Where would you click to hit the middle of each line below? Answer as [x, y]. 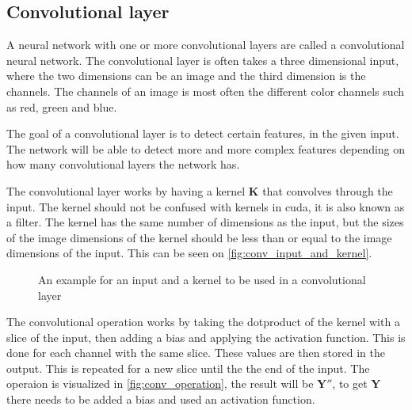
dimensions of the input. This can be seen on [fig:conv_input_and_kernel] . [189, 253]
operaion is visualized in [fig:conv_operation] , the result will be [160, 383]
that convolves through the [328, 190]
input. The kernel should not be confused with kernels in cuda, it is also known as [206, 206]
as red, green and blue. [62, 106]
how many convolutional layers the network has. [123, 164]
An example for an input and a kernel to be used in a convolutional [202, 279]
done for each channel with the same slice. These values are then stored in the [196, 353]
